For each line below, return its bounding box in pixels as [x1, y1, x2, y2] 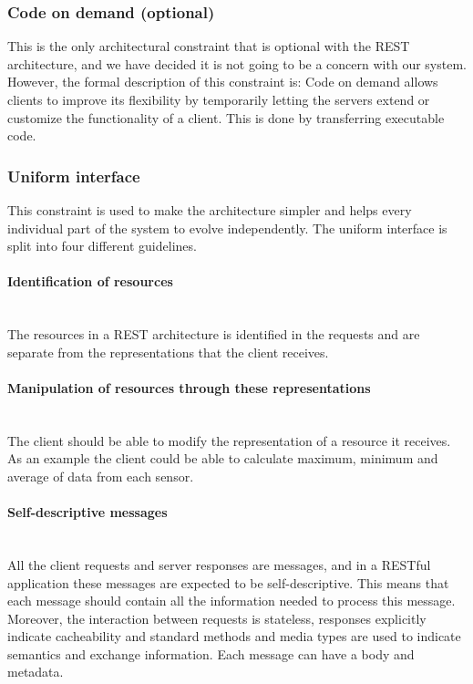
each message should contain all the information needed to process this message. [7, 591, 456, 610]
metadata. [7, 662, 64, 681]
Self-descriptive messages [7, 503, 168, 522]
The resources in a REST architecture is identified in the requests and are [7, 325, 420, 344]
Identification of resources [7, 272, 173, 291]
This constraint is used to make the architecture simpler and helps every [7, 201, 412, 219]
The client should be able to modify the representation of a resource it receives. [7, 430, 451, 450]
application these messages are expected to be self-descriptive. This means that [7, 573, 449, 592]
